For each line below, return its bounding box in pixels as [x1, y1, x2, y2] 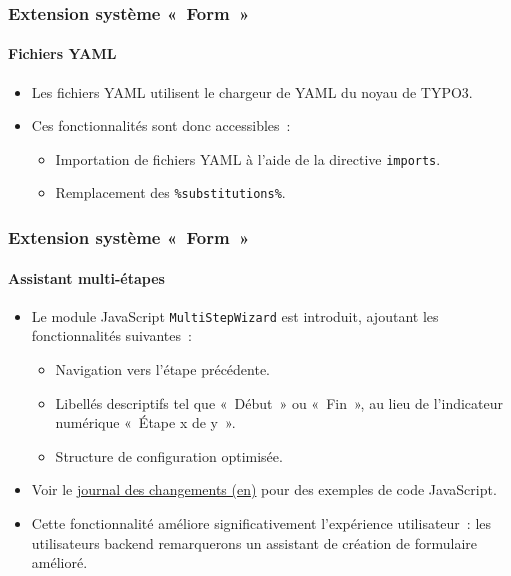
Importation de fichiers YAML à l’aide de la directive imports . [55, 148, 441, 169]
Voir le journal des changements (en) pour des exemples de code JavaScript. [31, 479, 497, 500]
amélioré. [31, 552, 88, 573]
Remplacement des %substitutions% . [55, 182, 286, 203]
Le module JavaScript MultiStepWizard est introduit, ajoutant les [31, 305, 439, 326]
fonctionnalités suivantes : [31, 325, 192, 346]
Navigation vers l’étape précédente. [55, 359, 271, 380]
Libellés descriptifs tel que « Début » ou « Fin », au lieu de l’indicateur [55, 392, 503, 413]
